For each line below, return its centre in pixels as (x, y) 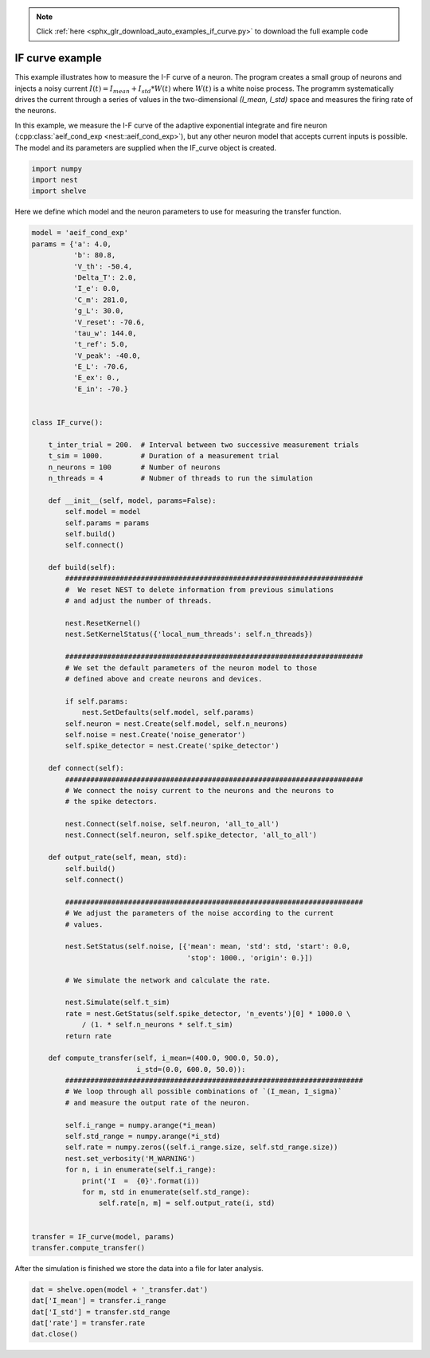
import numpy (57, 169)
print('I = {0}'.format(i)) (141, 1181)
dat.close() (55, 1334)
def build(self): (82, 567)
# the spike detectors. (111, 802)
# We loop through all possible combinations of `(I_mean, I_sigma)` (203, 1091)
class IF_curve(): (67, 423)
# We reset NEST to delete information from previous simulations (199, 589)
